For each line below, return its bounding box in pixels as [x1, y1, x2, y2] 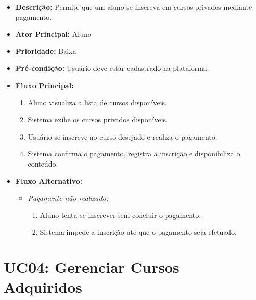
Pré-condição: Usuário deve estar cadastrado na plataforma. [15, 63, 209, 73]
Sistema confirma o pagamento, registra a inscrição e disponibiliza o [28, 148, 240, 159]
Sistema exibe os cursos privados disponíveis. [28, 114, 168, 125]
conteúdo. [28, 158, 58, 169]
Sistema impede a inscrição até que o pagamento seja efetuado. [40, 227, 237, 237]
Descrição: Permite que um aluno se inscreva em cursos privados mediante [15, 2, 252, 12]
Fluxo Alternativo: [15, 175, 83, 186]
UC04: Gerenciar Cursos [4, 257, 180, 278]
